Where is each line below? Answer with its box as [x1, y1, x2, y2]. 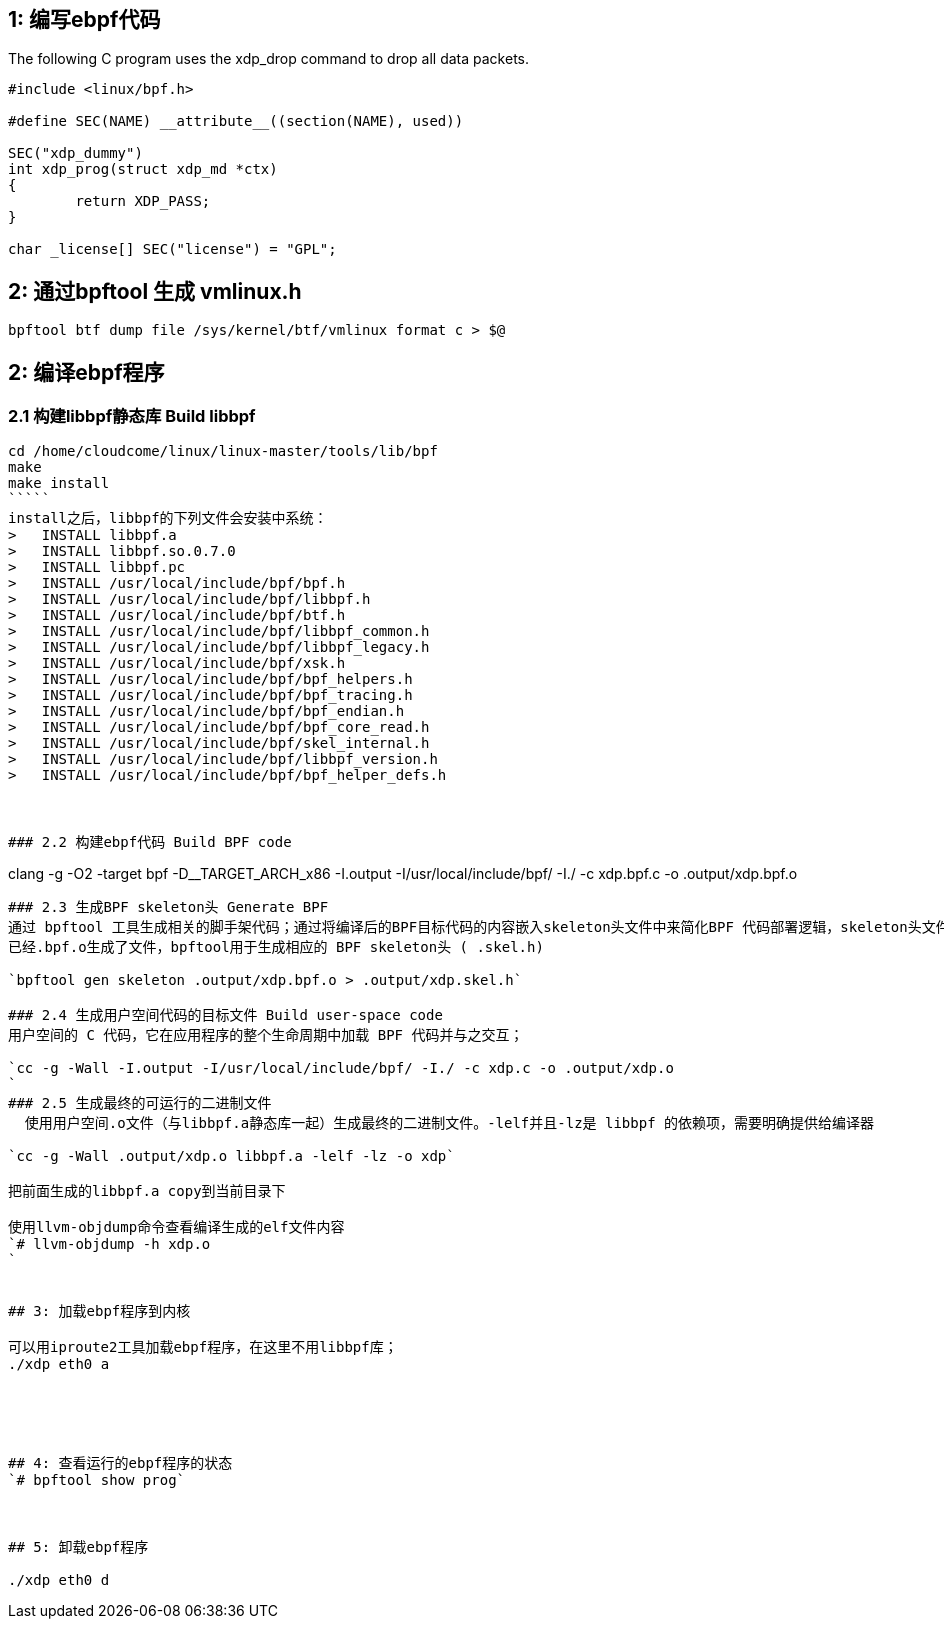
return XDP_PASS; [75, 193, 211, 210]
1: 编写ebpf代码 [8, 7, 161, 32]
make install [8, 475, 110, 492]
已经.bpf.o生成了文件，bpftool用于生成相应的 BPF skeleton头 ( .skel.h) [8, 939, 544, 956]
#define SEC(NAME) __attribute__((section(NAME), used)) [8, 113, 464, 130]
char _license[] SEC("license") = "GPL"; [8, 241, 337, 258]
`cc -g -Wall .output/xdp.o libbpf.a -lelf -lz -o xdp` [8, 1148, 455, 1165]
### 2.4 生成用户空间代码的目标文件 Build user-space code [8, 1007, 443, 1024]
